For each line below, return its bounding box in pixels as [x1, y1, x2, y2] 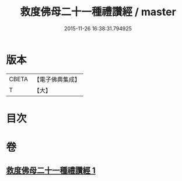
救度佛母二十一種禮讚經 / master [20, 5, 176, 19]
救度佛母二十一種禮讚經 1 [6, 166, 96, 176]
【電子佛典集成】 [33, 75, 80, 83]
